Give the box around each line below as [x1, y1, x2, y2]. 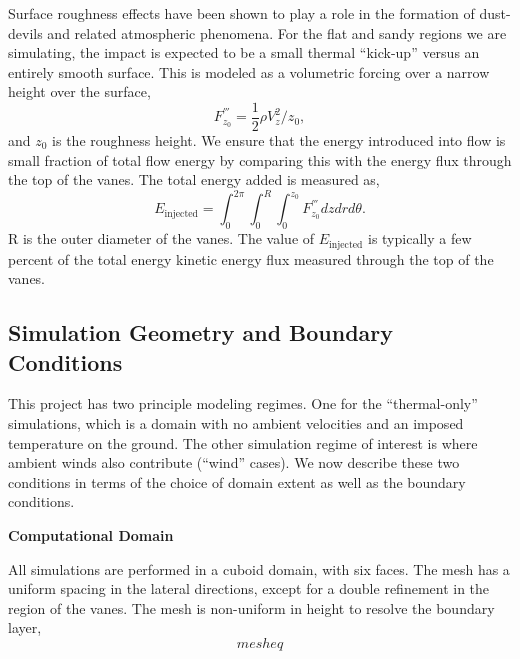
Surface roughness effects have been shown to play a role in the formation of [8, 3, 475, 23]
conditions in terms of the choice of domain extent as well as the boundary [8, 471, 466, 492]
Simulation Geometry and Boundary [8, 317, 394, 348]
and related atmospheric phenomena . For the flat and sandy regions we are [47, 22, 507, 43]
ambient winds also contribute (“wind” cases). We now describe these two [8, 452, 460, 473]
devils [8, 22, 43, 43]
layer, [8, 617, 42, 638]
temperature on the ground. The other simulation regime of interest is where [8, 432, 478, 453]
